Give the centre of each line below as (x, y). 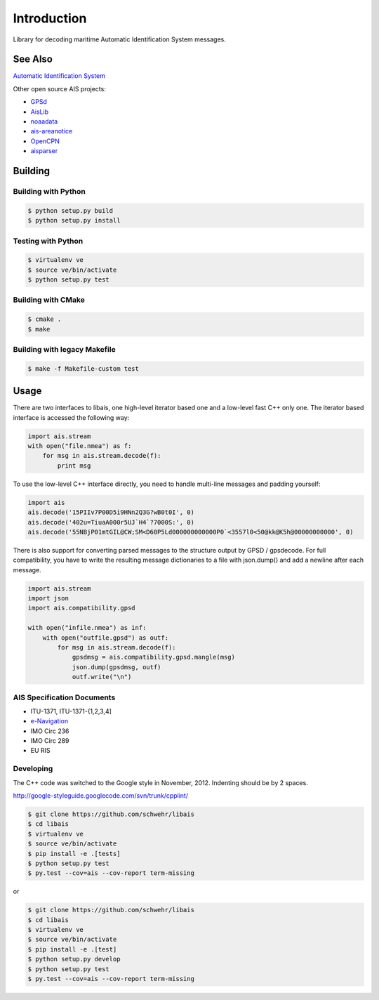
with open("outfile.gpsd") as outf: (105, 638)
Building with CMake (49, 300)
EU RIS (40, 751)
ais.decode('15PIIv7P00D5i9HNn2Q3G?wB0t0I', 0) (111, 512)
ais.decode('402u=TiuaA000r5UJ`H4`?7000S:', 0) (111, 522)
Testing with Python (48, 241)
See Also (33, 59)
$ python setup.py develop (74, 959)
